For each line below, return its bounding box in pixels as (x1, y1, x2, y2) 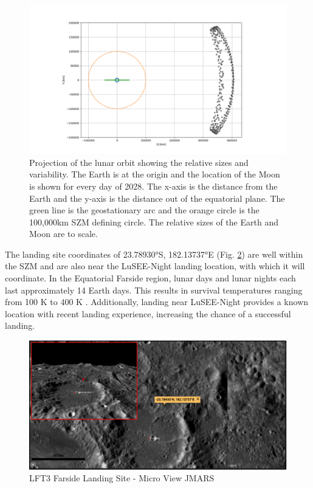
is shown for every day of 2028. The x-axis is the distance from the (29, 179, 278, 192)
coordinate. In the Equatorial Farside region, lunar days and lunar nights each (5, 272, 296, 284)
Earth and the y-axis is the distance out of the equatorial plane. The (29, 191, 285, 204)
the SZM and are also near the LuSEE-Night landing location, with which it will (5, 259, 305, 272)
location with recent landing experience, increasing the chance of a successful (5, 307, 291, 320)
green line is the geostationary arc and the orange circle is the (29, 204, 260, 216)
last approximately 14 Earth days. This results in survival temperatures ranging (5, 283, 303, 296)
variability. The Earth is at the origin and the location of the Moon (29, 168, 280, 180)
